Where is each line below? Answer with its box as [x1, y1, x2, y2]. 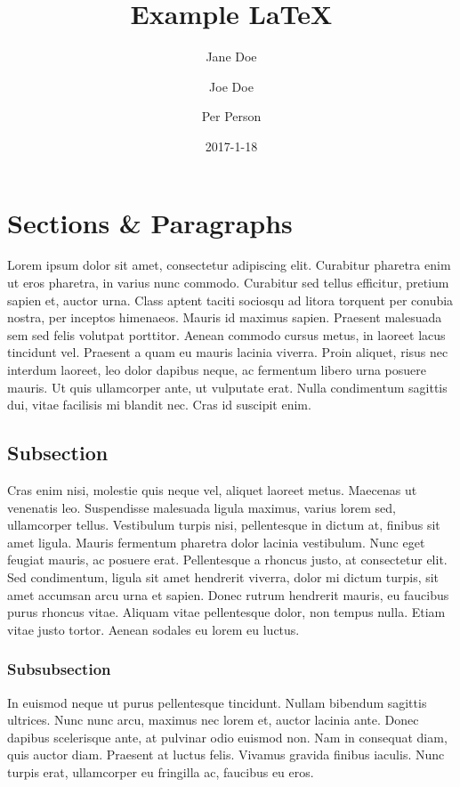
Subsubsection [7, 658, 111, 680]
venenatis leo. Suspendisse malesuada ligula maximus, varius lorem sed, [7, 498, 397, 516]
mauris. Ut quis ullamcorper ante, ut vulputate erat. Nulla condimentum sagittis [7, 377, 448, 396]
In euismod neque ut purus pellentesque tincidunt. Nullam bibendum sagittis [7, 693, 427, 711]
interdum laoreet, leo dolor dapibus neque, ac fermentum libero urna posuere [7, 361, 427, 378]
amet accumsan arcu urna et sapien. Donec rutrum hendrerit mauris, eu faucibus [7, 585, 449, 604]
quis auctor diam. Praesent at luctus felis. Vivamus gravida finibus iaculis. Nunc [7, 745, 445, 764]
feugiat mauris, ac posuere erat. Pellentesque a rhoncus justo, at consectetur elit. [7, 550, 448, 569]
